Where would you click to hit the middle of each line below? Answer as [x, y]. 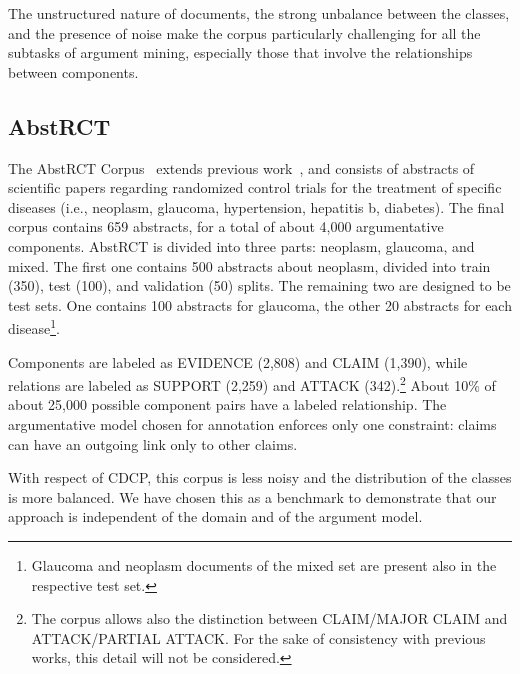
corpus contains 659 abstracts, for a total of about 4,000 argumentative [226, 226]
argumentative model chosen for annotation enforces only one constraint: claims [252, 424]
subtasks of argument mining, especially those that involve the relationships [240, 52]
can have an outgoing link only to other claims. [153, 443]
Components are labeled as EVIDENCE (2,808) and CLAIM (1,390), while [238, 361]
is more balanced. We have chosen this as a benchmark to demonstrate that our [252, 496]
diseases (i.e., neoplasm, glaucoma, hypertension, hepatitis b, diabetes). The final [256, 206]
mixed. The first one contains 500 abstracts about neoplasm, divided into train [249, 265]
